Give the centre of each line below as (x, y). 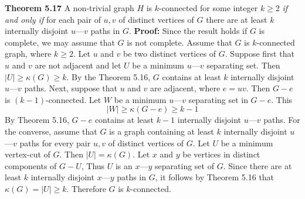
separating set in (218, 99)
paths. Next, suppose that (71, 88)
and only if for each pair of (53, 19)
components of (31, 165)
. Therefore (86, 188)
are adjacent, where (185, 88)
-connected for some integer (209, 8)
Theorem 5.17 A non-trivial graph (70, 8)
